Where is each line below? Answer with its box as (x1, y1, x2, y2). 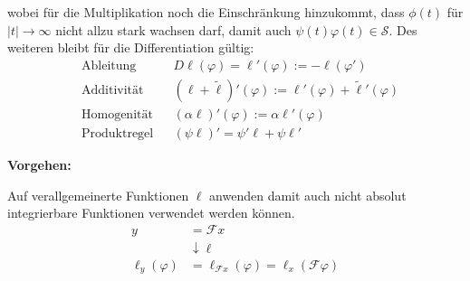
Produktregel (81, 126, 154, 140)
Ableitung (81, 59, 137, 72)
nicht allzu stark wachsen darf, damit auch (55, 20, 292, 39)
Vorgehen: (7, 155, 72, 173)
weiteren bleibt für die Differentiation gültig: (7, 38, 254, 57)
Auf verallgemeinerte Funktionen (7, 185, 189, 204)
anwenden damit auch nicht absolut (209, 185, 407, 204)
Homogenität (81, 108, 153, 121)
